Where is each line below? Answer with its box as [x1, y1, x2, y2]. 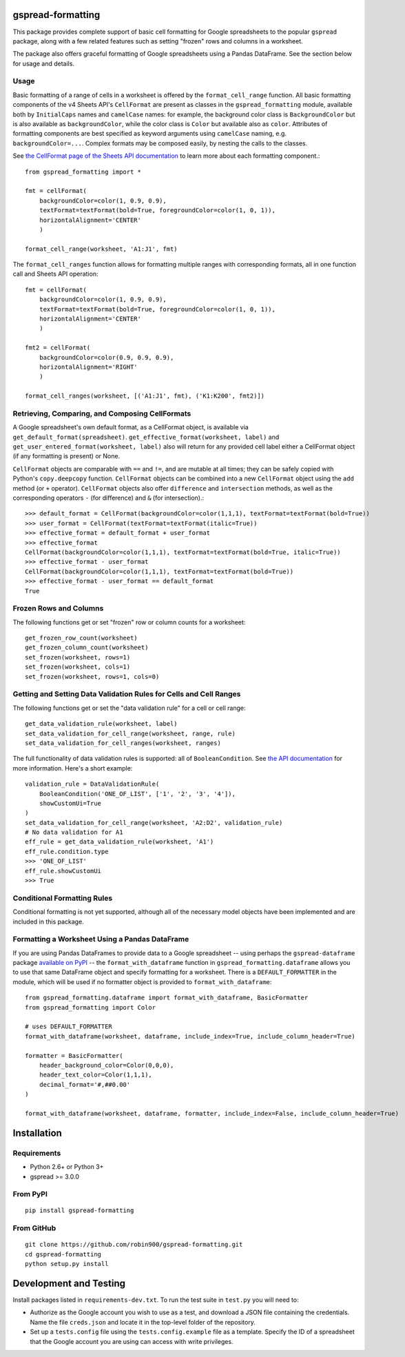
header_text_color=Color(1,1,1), [39, 1071, 153, 1079]
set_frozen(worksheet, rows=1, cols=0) [25, 673, 160, 680]
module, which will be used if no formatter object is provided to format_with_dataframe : [12, 977, 272, 986]
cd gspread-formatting [25, 1250, 102, 1258]
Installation [12, 1127, 62, 1139]
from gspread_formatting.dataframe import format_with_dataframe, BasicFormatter [25, 994, 309, 1002]
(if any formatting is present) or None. [12, 452, 121, 460]
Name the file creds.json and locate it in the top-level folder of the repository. [30, 1318, 256, 1326]
